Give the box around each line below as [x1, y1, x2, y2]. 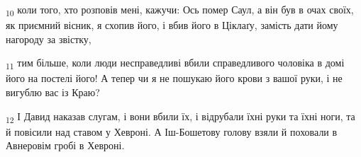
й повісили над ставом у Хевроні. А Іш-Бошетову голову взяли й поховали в [6, 124, 338, 139]
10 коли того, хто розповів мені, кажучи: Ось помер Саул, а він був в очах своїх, [6, 2, 354, 18]
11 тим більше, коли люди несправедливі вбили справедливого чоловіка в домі [6, 55, 345, 72]
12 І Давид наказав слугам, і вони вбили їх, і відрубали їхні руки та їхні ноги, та [6, 108, 355, 125]
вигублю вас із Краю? [6, 85, 100, 100]
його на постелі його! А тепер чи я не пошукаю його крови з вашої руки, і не [6, 71, 343, 86]
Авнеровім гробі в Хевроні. [6, 138, 125, 153]
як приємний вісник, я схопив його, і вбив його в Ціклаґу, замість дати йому [6, 18, 338, 33]
